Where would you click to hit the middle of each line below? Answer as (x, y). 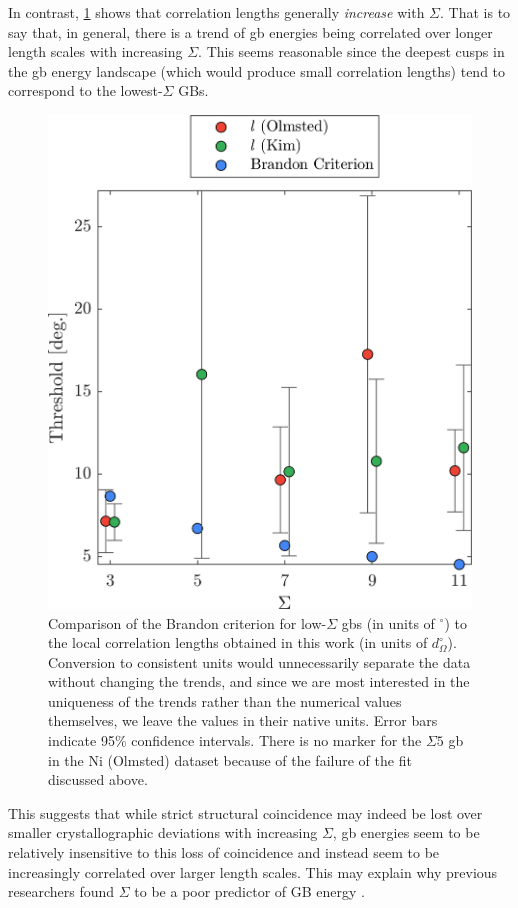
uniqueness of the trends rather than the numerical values (225, 700)
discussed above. (98, 779)
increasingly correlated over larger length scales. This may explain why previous (253, 871)
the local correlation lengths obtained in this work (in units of (238, 642)
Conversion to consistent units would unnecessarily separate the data (259, 661)
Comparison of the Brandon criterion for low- (187, 622)
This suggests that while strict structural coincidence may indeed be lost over (245, 812)
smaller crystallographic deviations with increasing (163, 832)
